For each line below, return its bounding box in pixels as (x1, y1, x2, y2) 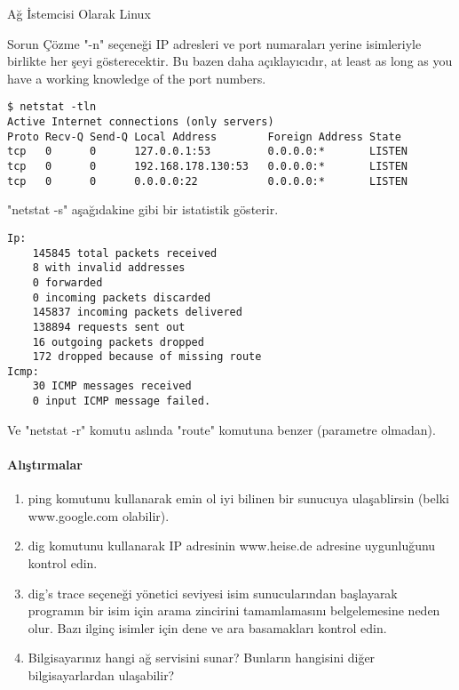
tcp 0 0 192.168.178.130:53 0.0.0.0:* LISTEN (7, 160, 408, 172)
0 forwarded (32, 276, 103, 289)
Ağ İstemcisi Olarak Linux (7, 4, 151, 22)
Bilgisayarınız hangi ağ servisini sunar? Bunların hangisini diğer (28, 648, 376, 667)
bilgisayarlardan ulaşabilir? (28, 665, 175, 684)
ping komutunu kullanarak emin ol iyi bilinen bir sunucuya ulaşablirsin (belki (28, 489, 449, 508)
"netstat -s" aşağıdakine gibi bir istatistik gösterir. (7, 200, 279, 219)
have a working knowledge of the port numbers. (7, 68, 266, 87)
